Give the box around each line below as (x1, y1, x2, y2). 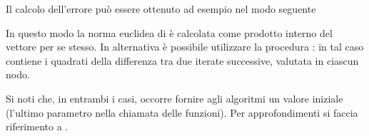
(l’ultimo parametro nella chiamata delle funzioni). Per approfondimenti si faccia (6, 105, 358, 120)
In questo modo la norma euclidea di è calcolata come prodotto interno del (6, 25, 333, 40)
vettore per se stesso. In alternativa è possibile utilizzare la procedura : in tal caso (6, 39, 364, 54)
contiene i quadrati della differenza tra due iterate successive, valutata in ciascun (6, 53, 359, 68)
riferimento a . (6, 119, 69, 134)
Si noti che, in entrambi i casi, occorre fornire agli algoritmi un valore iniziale (6, 90, 343, 105)
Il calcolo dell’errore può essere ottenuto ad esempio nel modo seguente (6, 1, 316, 16)
